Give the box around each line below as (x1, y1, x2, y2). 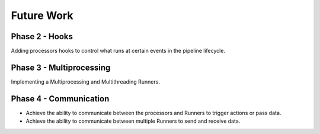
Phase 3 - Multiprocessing (11, 62, 111, 72)
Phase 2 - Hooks (11, 31, 73, 42)
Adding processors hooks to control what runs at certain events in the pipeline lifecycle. (11, 47, 225, 55)
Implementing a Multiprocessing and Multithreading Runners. (11, 78, 160, 85)
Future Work (11, 9, 73, 22)
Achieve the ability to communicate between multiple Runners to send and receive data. (25, 117, 241, 125)
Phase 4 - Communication (11, 94, 110, 104)
